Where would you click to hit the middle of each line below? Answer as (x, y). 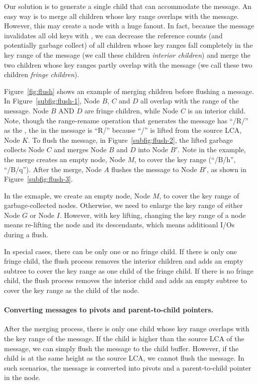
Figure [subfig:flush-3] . (39, 179)
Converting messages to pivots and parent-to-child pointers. (109, 310)
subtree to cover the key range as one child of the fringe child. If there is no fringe (129, 270)
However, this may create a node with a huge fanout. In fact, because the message (129, 26)
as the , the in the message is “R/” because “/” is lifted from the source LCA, (123, 130)
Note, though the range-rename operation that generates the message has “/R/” (126, 120)
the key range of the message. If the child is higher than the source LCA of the (124, 338)
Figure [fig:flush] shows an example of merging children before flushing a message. (129, 91)
